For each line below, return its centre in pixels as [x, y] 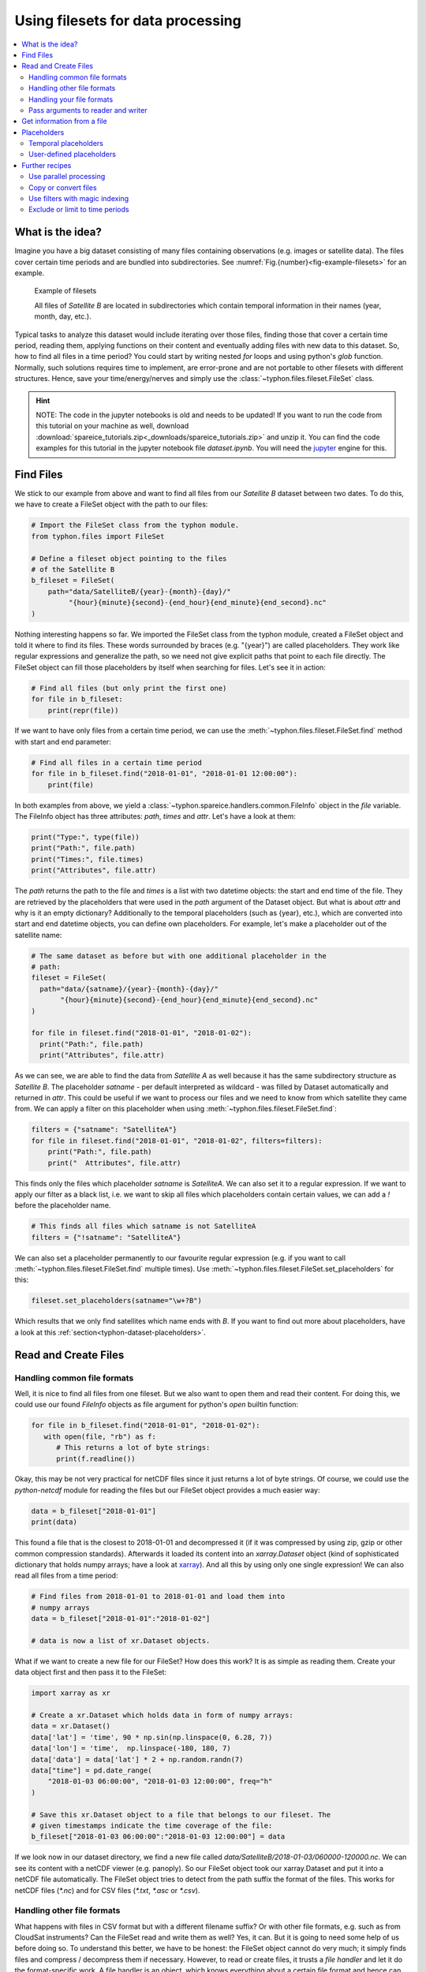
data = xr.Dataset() [71, 1726]
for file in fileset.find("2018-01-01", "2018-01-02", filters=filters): [177, 1141]
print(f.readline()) [96, 1458]
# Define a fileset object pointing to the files [129, 558]
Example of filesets [65, 291]
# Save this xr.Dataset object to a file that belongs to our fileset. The [181, 1815]
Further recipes [47, 165]
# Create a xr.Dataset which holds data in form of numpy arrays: [162, 1715]
